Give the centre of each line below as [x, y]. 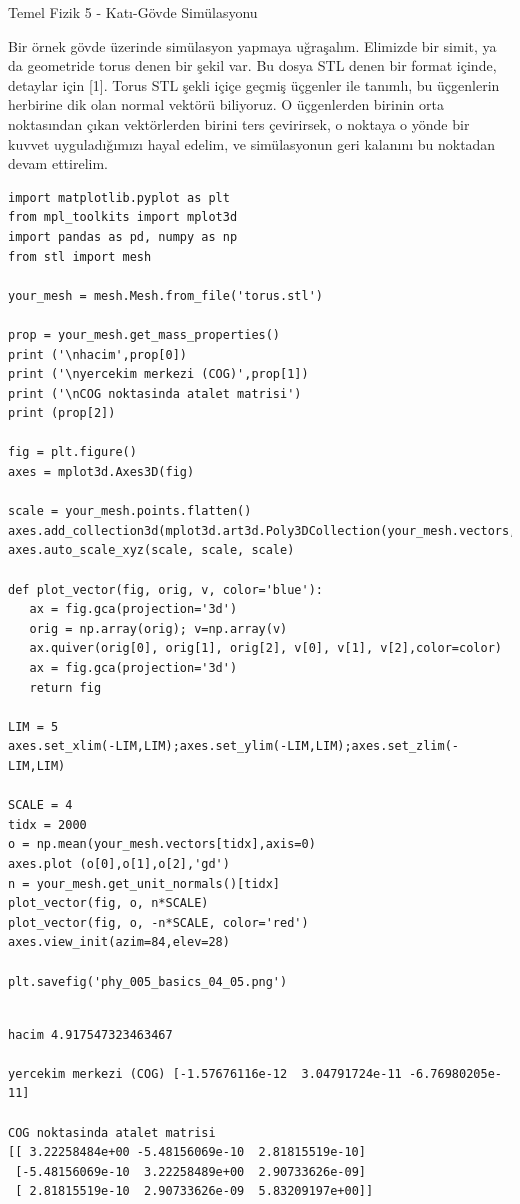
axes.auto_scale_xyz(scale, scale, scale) [151, 550]
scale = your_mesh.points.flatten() [130, 511]
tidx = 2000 [47, 824]
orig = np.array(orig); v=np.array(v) [158, 628]
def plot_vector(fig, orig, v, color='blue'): [165, 589]
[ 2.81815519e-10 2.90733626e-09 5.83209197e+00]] [194, 1191]
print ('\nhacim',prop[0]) [97, 354]
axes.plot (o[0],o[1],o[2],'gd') [119, 863]
